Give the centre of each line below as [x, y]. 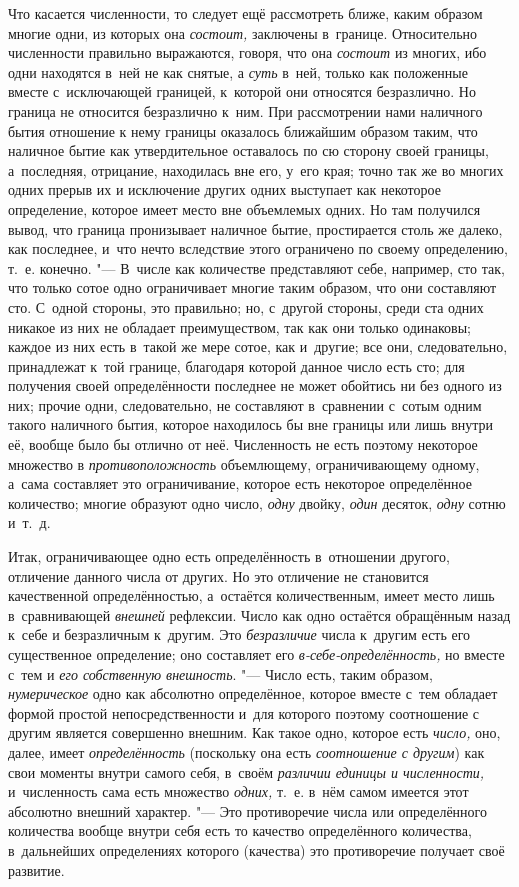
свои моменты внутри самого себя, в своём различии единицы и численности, [246, 771]
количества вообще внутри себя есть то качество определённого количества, [240, 830]
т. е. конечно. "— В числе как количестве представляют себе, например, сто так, [256, 267]
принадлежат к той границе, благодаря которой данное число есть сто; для [236, 365]
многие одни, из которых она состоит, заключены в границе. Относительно [243, 32]
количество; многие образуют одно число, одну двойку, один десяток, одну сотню [257, 502]
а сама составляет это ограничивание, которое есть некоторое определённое [240, 483]
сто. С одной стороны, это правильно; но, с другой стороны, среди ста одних [246, 306]
